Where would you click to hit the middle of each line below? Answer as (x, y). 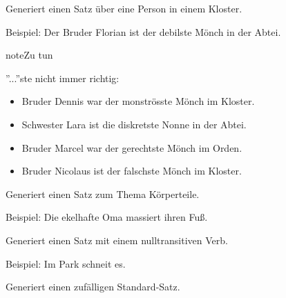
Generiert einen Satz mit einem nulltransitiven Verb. (117, 240)
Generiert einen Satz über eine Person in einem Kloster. (124, 8)
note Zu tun (29, 55)
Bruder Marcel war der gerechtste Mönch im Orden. (132, 147)
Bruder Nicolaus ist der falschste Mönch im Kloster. (132, 171)
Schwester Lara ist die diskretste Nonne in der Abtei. (134, 124)
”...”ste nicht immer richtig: (63, 78)
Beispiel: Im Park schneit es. (66, 263)
